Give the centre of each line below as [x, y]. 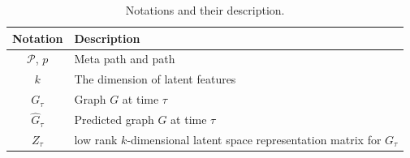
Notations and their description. [205, 10]
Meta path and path [125, 59]
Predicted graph [114, 120]
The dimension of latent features [155, 79]
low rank [96, 140]
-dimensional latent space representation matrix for [254, 140]
